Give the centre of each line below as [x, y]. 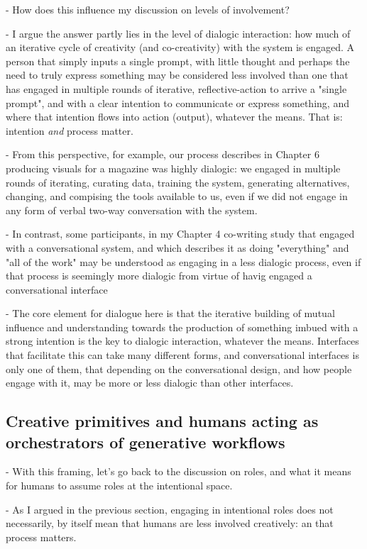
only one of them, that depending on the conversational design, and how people [179, 368]
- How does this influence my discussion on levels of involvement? [148, 9]
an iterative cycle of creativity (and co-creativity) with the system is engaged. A [180, 47]
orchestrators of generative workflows [146, 442]
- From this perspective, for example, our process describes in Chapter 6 [163, 154]
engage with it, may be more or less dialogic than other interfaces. [150, 383]
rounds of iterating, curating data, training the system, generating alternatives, [178, 182]
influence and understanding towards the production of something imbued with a [182, 327]
